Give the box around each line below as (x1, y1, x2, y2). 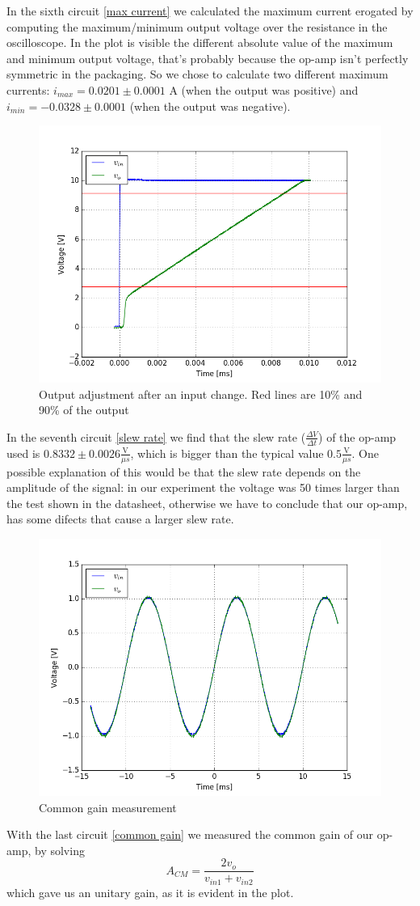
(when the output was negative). (129, 97, 291, 114)
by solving (34, 841, 85, 858)
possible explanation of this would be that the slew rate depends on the (6, 463, 361, 480)
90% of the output (39, 401, 129, 418)
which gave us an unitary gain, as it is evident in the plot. (6, 883, 294, 900)
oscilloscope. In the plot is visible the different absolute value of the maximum (6, 34, 393, 51)
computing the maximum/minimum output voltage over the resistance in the (6, 18, 388, 35)
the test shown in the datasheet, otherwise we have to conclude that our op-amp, (6, 494, 408, 511)
